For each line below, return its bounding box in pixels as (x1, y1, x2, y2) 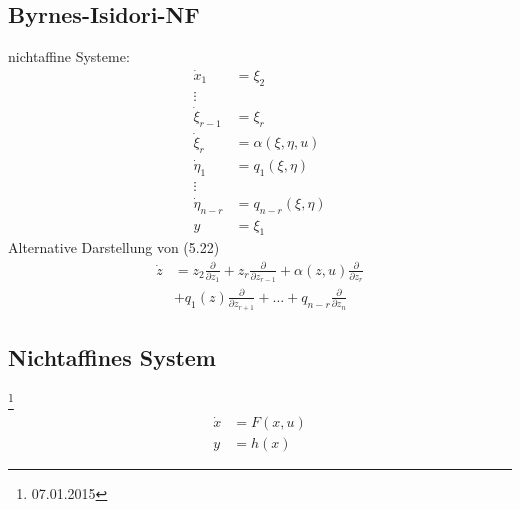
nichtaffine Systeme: (8, 46, 130, 67)
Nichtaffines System (8, 342, 216, 372)
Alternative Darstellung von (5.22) (8, 237, 220, 258)
